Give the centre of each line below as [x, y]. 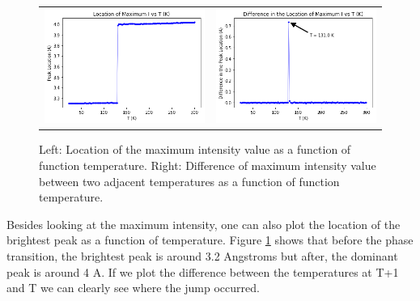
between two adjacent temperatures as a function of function [189, 181]
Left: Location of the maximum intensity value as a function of [195, 149]
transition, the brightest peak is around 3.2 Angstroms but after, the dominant [202, 255]
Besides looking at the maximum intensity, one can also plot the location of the [204, 224]
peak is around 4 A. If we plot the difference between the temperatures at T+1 [203, 271]
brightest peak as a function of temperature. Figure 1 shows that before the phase [210, 240]
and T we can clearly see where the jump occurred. [133, 288]
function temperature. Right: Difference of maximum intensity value [208, 165]
